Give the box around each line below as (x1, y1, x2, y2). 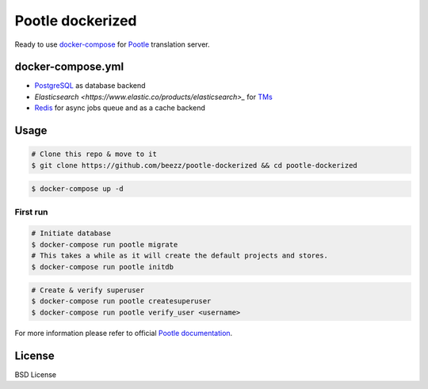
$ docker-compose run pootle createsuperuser (31, 297, 212, 306)
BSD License (14, 369, 57, 379)
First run (14, 206, 48, 217)
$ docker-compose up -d (31, 185, 124, 193)
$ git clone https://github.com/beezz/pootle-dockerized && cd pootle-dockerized (31, 161, 358, 170)
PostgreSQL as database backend (34, 81, 146, 90)
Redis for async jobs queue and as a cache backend (34, 103, 205, 113)
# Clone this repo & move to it (31, 150, 158, 158)
